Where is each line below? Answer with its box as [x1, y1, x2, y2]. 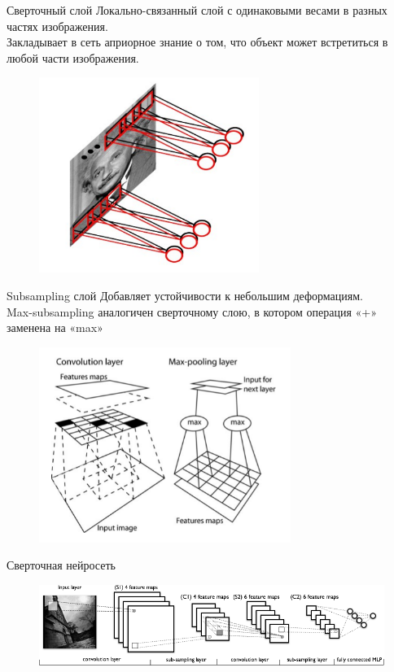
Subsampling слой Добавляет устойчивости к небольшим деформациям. [7, 286, 363, 303]
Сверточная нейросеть [7, 556, 116, 574]
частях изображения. [7, 17, 108, 34]
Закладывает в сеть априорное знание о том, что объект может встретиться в [7, 33, 388, 50]
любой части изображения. [7, 49, 139, 66]
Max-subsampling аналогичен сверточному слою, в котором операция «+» [7, 303, 378, 320]
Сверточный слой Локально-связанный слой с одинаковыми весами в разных [7, 2, 387, 18]
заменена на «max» [7, 319, 103, 336]
